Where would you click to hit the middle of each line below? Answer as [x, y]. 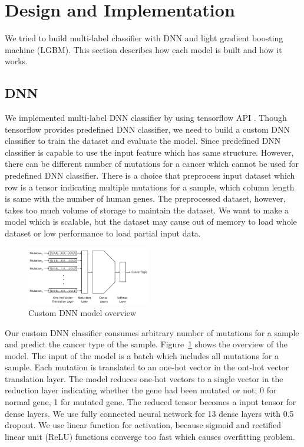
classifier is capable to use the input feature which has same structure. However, [149, 152]
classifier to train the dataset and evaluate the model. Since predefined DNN [143, 141]
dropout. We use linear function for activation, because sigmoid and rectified [143, 425]
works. [16, 61]
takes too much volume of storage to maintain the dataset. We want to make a [147, 210]
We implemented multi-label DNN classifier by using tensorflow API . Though [146, 118]
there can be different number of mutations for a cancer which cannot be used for [152, 164]
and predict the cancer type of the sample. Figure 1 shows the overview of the [146, 344]
